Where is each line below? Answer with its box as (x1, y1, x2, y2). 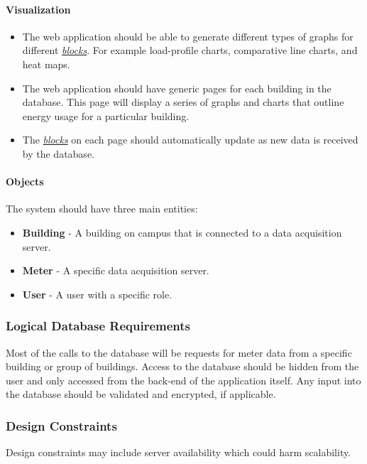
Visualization (6, 1, 71, 16)
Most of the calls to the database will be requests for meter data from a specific (6, 345, 352, 360)
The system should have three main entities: (6, 201, 198, 216)
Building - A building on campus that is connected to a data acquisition (22, 225, 342, 239)
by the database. (22, 146, 94, 161)
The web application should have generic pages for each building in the (22, 80, 332, 95)
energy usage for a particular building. (22, 108, 190, 123)
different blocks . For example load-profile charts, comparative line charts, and (22, 43, 358, 58)
